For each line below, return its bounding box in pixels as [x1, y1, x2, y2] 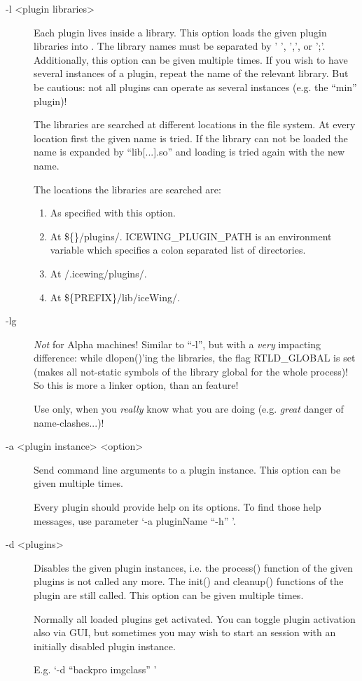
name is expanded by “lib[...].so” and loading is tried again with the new [34, 144, 345, 159]
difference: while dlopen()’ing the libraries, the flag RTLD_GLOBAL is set [34, 350, 356, 365]
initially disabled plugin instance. [34, 638, 176, 653]
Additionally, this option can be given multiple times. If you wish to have [34, 52, 348, 67]
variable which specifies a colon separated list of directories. [50, 242, 306, 257]
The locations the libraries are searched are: [34, 181, 221, 196]
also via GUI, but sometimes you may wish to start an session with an [34, 625, 336, 640]
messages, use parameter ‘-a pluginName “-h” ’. [34, 513, 236, 528]
